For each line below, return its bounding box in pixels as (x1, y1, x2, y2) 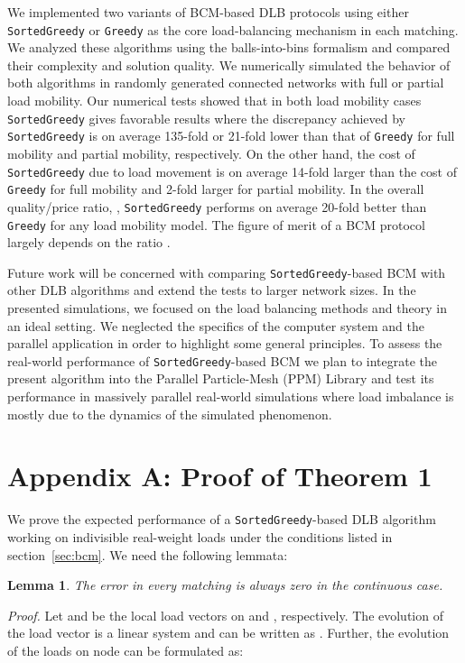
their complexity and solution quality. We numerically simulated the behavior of (7, 55, 451, 74)
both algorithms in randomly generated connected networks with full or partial (7, 73, 444, 92)
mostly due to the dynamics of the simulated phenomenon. (7, 404, 332, 423)
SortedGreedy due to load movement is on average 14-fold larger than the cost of (7, 161, 457, 180)
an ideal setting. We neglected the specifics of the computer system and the (7, 316, 424, 335)
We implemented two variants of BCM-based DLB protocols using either (7, 3, 409, 21)
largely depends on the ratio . (7, 233, 171, 252)
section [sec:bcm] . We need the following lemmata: (7, 545, 288, 564)
